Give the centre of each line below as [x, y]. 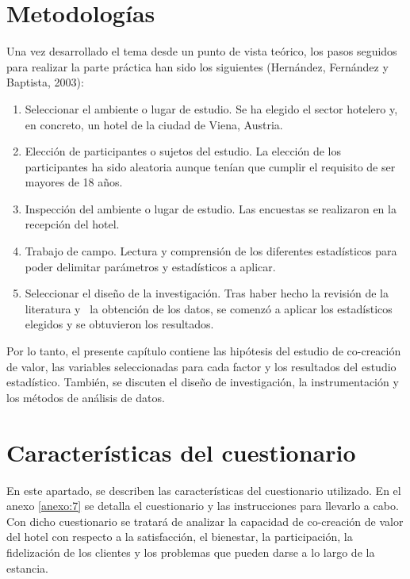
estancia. [27, 567]
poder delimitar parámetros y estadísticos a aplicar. [150, 266]
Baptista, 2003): [45, 82]
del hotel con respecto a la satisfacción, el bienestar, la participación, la [180, 537]
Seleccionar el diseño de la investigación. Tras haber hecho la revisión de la [207, 293]
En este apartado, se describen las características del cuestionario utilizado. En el [204, 490]
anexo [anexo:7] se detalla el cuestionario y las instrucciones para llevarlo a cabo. [203, 506]
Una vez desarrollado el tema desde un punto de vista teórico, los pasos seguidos [202, 51]
